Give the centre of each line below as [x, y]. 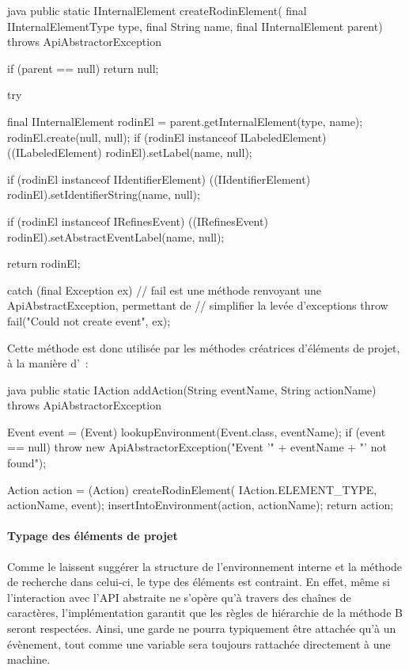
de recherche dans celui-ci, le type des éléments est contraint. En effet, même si [199, 582]
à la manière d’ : [48, 363]
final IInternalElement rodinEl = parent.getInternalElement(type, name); [185, 121]
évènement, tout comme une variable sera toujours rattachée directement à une [199, 643]
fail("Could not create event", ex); [89, 320]
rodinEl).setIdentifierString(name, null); [104, 194]
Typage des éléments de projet [93, 536]
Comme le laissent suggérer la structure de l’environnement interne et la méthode [205, 566]
